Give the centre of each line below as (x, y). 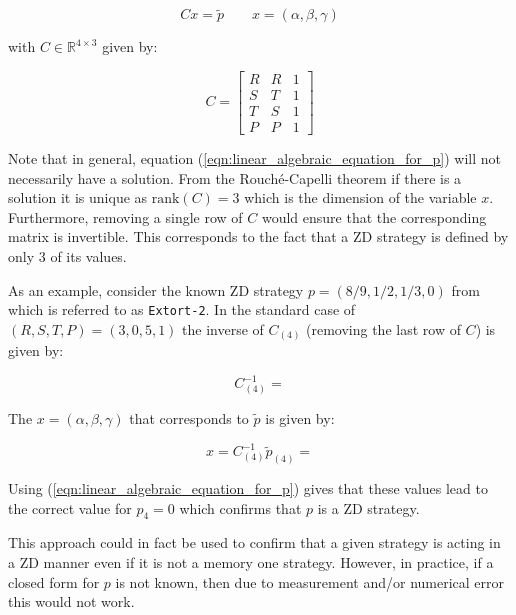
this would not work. (71, 601)
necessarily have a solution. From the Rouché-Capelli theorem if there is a (235, 177)
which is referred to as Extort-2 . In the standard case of (182, 309)
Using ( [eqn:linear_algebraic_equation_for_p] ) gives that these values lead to (248, 488)
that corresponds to (189, 418)
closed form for (54, 581)
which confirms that (240, 507)
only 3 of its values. (67, 255)
